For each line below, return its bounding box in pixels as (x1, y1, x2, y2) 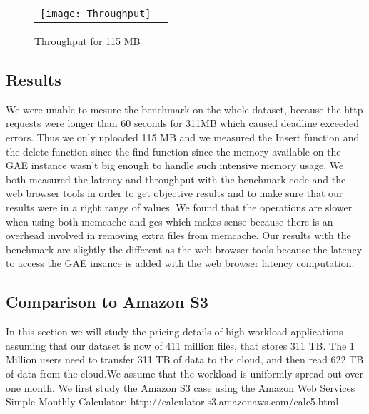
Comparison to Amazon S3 (6, 291, 208, 313)
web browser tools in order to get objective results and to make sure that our (6, 186, 343, 201)
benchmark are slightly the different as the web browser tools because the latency (6, 241, 363, 256)
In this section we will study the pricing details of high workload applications (6, 324, 343, 339)
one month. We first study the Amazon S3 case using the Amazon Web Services (6, 380, 355, 395)
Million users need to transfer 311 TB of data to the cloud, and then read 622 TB (6, 352, 364, 367)
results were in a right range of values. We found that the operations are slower (6, 199, 353, 214)
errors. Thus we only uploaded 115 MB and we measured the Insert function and (6, 129, 360, 144)
